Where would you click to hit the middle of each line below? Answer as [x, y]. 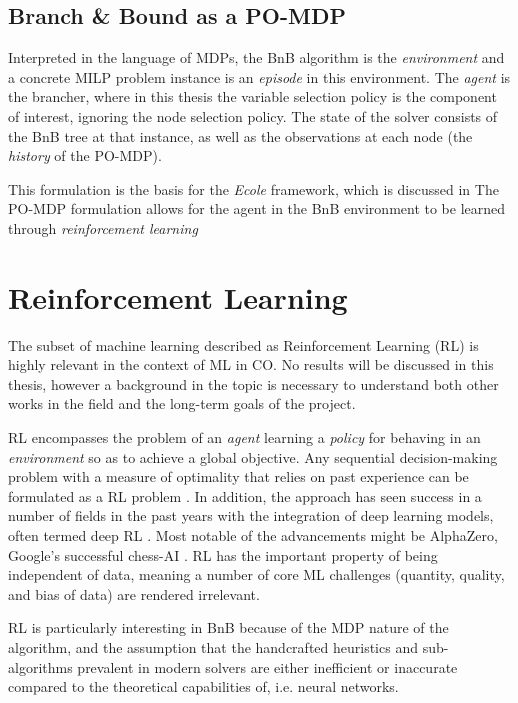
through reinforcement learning [103, 227]
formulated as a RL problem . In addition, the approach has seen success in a [245, 495]
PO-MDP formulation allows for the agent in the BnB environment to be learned [257, 208]
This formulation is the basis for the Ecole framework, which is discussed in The [253, 188]
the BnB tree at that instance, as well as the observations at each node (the [240, 135]
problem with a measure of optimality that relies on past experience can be [238, 476]
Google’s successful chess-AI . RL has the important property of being [223, 554]
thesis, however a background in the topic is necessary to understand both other [253, 383]
